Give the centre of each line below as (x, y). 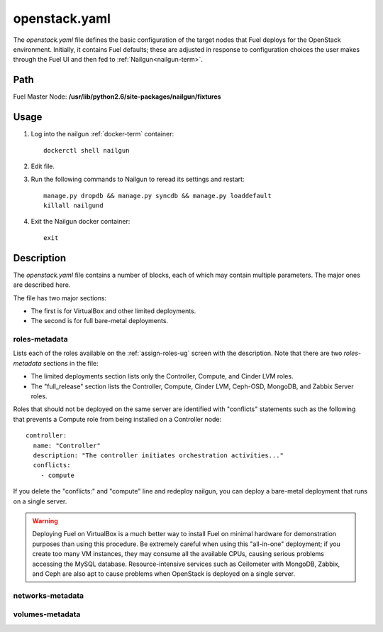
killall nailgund (73, 206)
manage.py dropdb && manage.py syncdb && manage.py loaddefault (158, 196)
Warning (45, 521)
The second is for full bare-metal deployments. (100, 321)
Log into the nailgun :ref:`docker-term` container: (102, 134)
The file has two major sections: (60, 298)
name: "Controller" (67, 445)
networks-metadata (49, 595)
